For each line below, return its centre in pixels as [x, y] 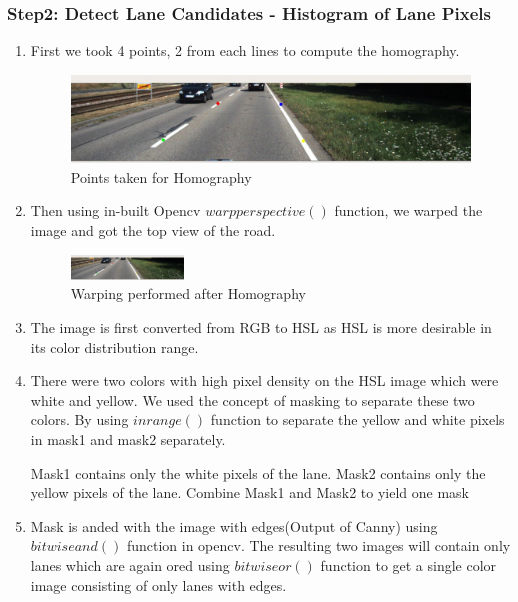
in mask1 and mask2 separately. [128, 439]
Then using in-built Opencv [115, 210]
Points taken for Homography [161, 176]
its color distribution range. [114, 346]
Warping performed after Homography [188, 293]
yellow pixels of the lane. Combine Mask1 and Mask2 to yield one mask [249, 492]
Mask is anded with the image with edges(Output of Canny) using [234, 525]
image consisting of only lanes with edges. [158, 584]
